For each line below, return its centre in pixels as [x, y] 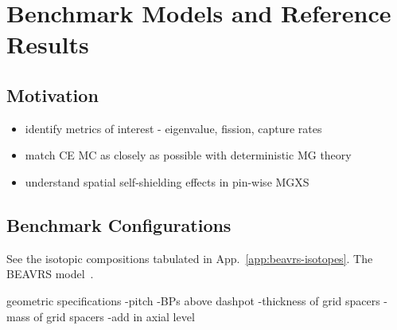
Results [48, 44]
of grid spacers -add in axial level [114, 316]
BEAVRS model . [50, 274]
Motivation [53, 94]
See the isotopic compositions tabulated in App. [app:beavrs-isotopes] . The [190, 258]
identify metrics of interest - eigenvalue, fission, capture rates [173, 128]
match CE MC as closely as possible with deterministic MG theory [188, 155]
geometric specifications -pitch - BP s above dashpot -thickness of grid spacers [193, 300]
